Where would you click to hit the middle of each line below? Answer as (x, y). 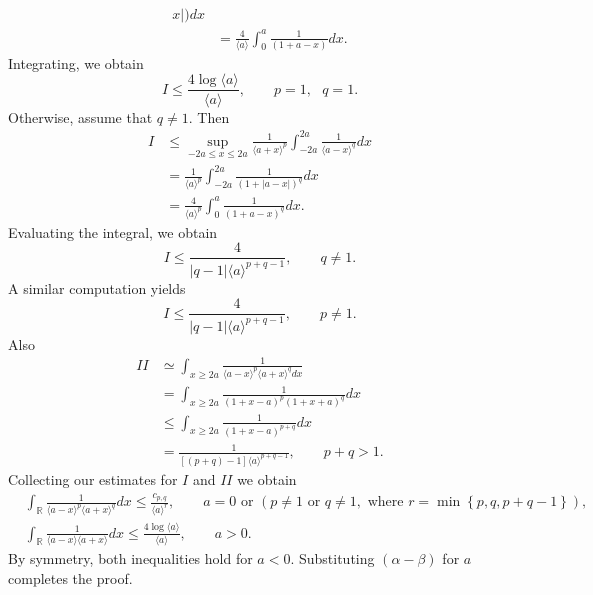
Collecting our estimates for (93, 479)
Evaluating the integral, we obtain (113, 231)
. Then (209, 116)
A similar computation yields (97, 287)
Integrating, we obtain (76, 62)
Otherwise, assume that (80, 116)
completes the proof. (70, 577)
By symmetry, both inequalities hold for (130, 557)
